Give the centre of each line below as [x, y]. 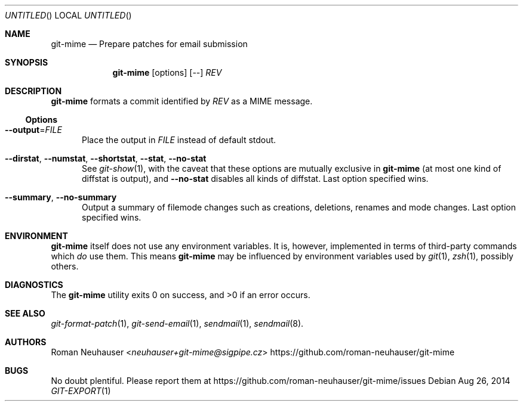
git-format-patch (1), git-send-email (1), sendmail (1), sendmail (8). [177, 323]
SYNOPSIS [27, 62]
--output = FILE [33, 130]
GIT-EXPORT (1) [81, 391]
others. [65, 266]
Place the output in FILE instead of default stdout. [179, 140]
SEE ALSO [25, 313]
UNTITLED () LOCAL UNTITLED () [68, 15]
